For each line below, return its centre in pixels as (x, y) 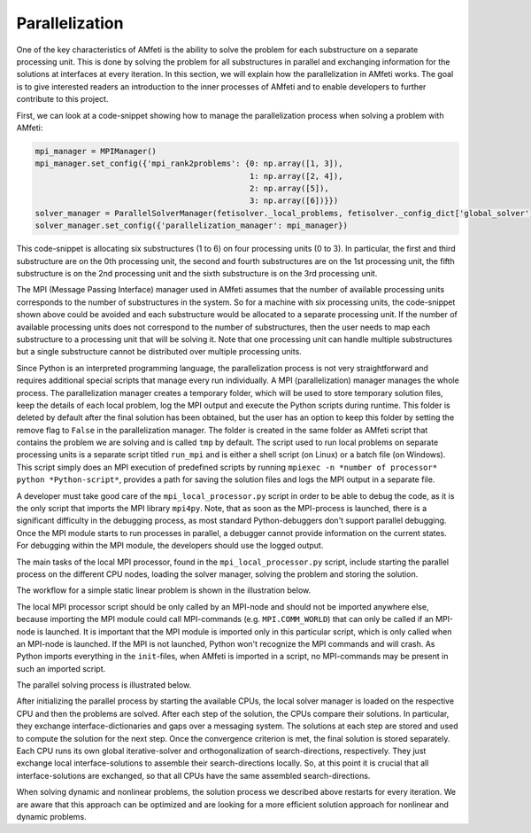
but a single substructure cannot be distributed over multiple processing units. (159, 352)
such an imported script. (61, 668)
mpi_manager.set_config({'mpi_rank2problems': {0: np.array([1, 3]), (189, 163)
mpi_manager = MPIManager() (96, 151)
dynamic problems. (52, 817)
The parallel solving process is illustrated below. (104, 685)
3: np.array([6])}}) (294, 201)
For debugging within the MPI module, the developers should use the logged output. (170, 546)
